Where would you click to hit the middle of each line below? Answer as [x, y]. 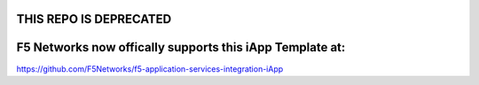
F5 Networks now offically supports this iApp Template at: [181, 47]
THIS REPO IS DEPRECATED [94, 19]
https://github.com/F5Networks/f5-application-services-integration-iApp [150, 69]
